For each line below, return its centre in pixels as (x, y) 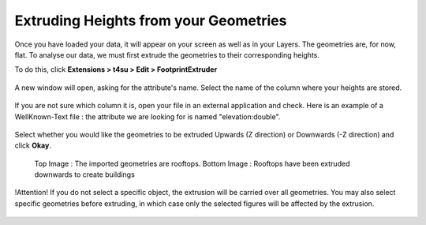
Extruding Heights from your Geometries (151, 21)
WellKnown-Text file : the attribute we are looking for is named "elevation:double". (148, 116)
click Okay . (33, 145)
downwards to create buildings (85, 174)
